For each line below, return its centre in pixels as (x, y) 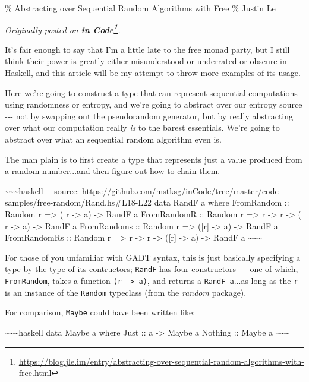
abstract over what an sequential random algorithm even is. (113, 139)
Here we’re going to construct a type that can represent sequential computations (151, 92)
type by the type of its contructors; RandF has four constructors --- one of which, (152, 269)
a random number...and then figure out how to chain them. (113, 171)
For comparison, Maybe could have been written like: (100, 312)
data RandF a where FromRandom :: (222, 202)
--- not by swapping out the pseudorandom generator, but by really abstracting (149, 116)
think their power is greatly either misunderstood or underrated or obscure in (146, 61)
